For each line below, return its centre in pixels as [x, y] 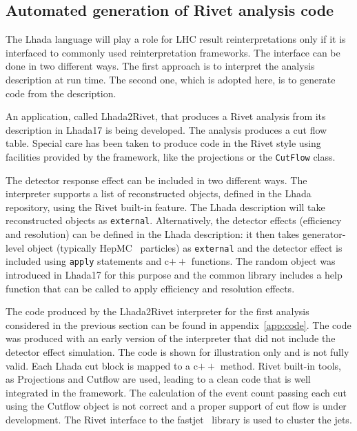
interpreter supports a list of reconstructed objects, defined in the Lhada [159, 193]
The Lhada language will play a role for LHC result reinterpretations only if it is [176, 39]
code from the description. [61, 93]
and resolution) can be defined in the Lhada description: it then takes [153, 234]
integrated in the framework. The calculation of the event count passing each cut [176, 392]
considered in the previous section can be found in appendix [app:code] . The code [178, 324]
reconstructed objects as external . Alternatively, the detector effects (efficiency [174, 220]
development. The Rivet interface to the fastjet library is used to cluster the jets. [179, 419]
